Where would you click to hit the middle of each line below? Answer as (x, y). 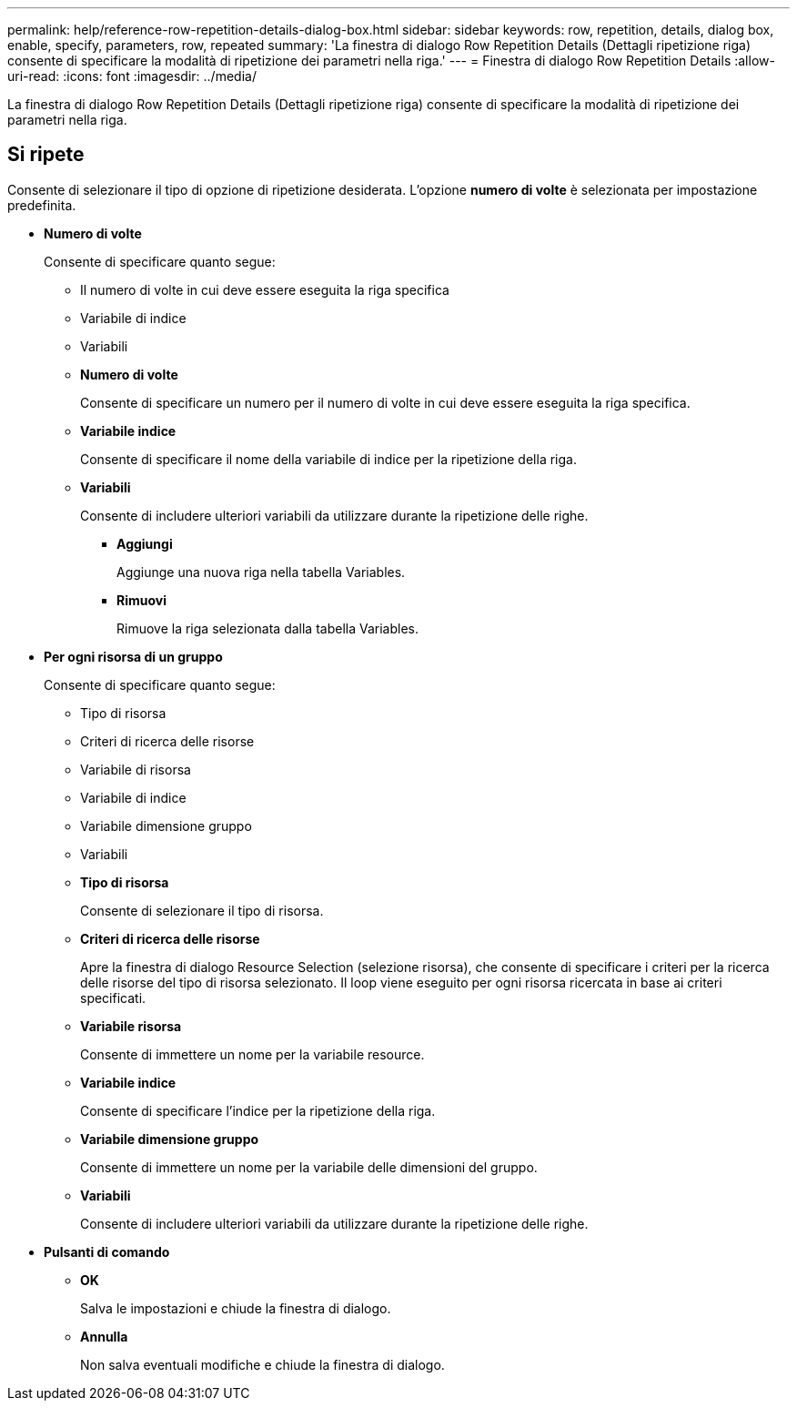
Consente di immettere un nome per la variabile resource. (252, 1054)
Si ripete (46, 155)
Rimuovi (142, 600)
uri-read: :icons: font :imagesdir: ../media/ (132, 76)
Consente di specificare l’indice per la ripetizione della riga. (258, 1110)
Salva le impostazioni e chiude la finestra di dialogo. (236, 1308)
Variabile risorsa (131, 1026)
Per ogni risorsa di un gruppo (133, 656)
